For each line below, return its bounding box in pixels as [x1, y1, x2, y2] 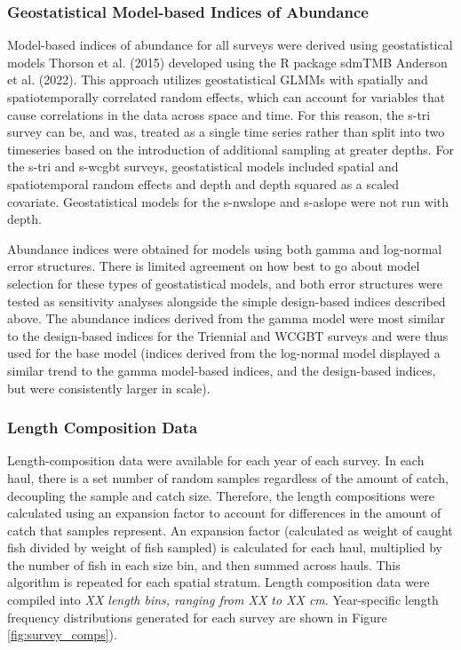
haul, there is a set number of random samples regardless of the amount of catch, [7, 468, 449, 487]
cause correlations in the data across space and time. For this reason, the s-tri [7, 105, 431, 123]
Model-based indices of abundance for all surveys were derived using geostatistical [7, 36, 453, 54]
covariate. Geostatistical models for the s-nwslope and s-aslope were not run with [7, 192, 449, 210]
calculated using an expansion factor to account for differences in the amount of [7, 503, 441, 522]
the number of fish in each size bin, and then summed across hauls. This [7, 555, 401, 574]
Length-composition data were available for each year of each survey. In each [7, 451, 425, 470]
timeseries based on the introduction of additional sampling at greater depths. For [7, 139, 454, 158]
